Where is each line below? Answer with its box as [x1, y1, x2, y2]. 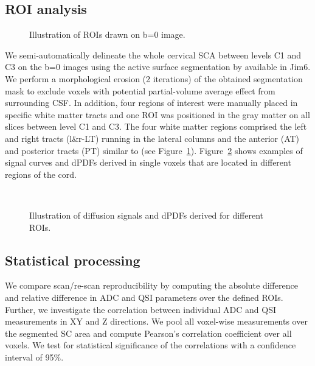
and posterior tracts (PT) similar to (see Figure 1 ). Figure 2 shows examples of [5, 144, 303, 157]
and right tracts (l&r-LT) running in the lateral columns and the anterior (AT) [5, 132, 300, 144]
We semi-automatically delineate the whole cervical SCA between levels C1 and [5, 48, 302, 61]
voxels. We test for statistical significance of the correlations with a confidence [5, 339, 296, 351]
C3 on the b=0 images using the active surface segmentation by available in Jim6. [5, 60, 311, 73]
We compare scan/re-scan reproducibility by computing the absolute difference [5, 279, 298, 292]
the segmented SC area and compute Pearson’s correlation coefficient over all [5, 326, 292, 339]
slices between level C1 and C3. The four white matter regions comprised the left [5, 120, 307, 133]
